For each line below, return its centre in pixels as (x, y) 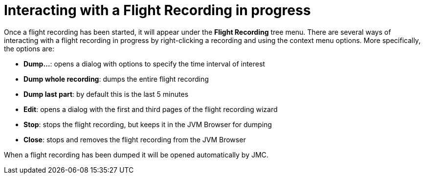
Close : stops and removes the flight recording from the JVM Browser (135, 139)
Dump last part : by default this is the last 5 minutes (106, 94)
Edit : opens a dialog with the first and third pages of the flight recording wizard (151, 109)
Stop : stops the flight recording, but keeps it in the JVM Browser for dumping (148, 124)
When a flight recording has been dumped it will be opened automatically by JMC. (136, 155)
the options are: (29, 48)
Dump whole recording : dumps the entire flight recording (116, 79)
